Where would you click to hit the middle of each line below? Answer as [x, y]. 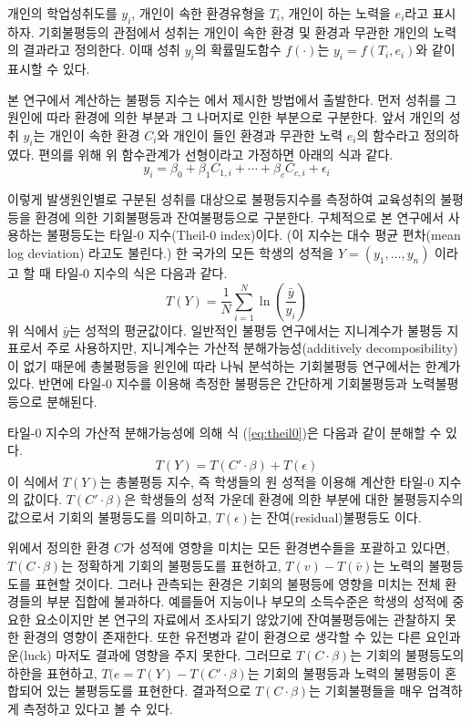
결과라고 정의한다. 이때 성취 [102, 50]
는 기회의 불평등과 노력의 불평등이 [344, 672]
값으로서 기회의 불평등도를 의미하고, [109, 516]
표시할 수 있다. [49, 69]
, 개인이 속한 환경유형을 [198, 13]
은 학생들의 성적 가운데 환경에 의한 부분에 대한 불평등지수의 [294, 499]
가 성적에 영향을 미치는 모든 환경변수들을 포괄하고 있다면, [287, 547]
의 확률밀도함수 [238, 50]
